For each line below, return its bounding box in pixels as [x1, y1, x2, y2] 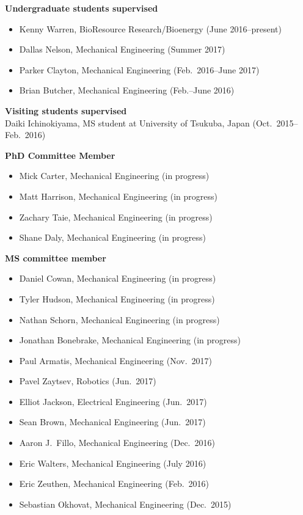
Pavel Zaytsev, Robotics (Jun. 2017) [19, 374, 156, 387]
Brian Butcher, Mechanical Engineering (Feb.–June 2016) [19, 84, 235, 97]
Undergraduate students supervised [5, 2, 158, 14]
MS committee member [5, 251, 106, 264]
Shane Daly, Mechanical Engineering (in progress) [19, 231, 206, 244]
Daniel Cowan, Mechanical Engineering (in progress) [19, 272, 216, 285]
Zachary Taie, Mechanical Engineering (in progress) [19, 210, 213, 223]
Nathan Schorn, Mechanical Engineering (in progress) [19, 313, 220, 326]
